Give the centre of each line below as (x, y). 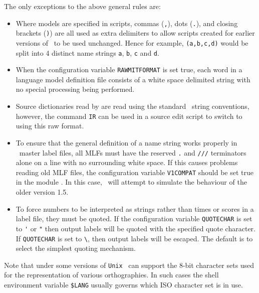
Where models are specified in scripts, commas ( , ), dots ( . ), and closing (127, 23)
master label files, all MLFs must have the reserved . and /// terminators (133, 152)
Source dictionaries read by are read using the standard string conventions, (133, 106)
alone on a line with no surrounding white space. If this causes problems (127, 162)
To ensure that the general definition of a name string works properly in (126, 142)
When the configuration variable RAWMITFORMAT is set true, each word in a (129, 69)
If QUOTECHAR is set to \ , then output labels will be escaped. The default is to (134, 238)
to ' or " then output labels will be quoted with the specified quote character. (136, 228)
